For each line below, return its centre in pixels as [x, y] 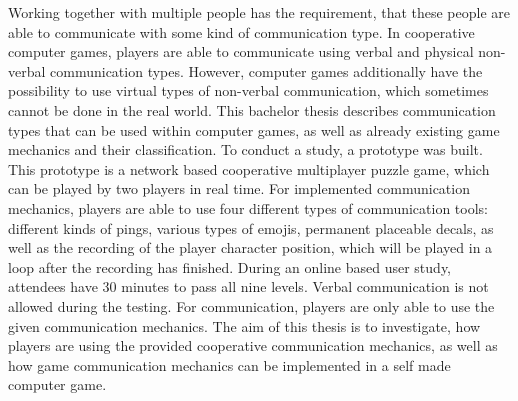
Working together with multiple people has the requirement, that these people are [259, 12]
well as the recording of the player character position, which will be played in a [250, 247]
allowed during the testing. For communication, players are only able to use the [251, 305]
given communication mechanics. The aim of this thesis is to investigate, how [244, 325]
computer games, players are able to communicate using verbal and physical [241, 51]
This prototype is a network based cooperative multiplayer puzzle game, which [249, 168]
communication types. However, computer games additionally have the [266, 70]
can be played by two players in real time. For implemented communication [239, 188]
